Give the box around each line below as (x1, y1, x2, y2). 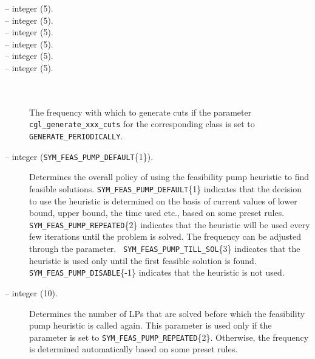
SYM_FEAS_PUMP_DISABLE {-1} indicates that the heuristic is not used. (29, 266, 285, 279)
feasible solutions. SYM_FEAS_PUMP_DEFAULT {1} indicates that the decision (29, 182, 302, 195)
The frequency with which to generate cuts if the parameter (29, 105, 252, 118)
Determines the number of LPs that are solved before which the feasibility (29, 307, 305, 319)
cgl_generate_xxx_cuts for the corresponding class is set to (29, 117, 255, 130)
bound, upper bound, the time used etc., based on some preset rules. (29, 206, 285, 219)
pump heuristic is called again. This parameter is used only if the (29, 319, 272, 332)
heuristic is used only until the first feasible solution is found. (29, 254, 257, 267)
